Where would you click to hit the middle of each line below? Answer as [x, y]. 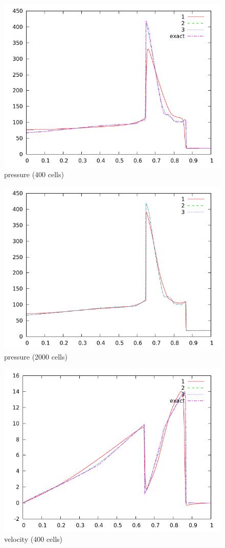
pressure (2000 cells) [36, 356]
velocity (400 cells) [33, 539]
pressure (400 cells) [34, 174]
